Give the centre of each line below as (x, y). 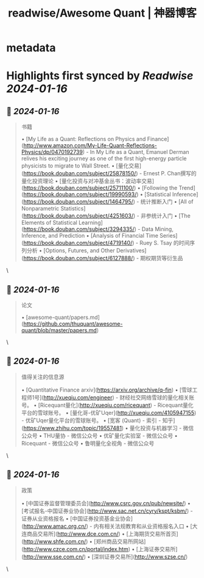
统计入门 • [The (171, 216)
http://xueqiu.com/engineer (78, 397)
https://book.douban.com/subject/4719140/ (78, 243)
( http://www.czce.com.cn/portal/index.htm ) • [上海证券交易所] (99, 549)
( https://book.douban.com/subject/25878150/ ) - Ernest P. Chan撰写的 (109, 174)
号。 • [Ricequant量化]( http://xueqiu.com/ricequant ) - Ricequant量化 (107, 405)
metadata (31, 48)
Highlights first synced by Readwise (100, 76)
